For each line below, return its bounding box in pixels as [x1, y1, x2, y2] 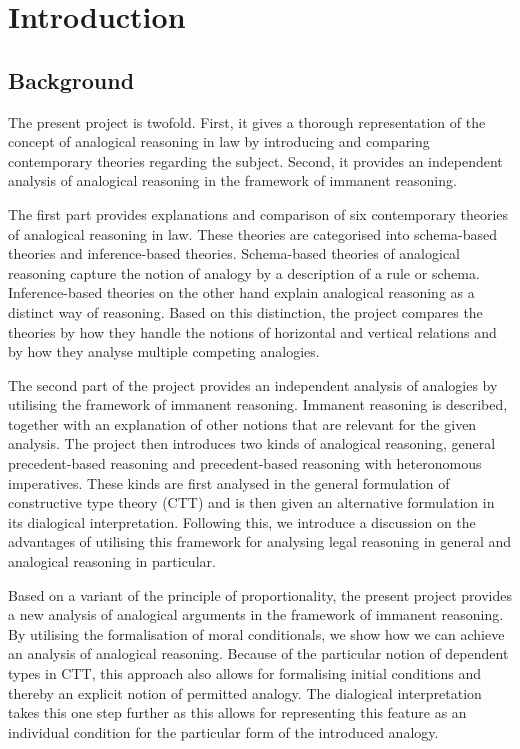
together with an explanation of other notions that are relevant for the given [8, 413, 477, 434]
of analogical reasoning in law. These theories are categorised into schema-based [8, 223, 498, 244]
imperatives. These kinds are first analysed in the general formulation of [8, 472, 450, 493]
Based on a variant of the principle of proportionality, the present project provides [8, 584, 512, 605]
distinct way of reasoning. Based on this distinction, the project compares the [8, 301, 483, 322]
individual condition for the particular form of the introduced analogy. [8, 721, 439, 742]
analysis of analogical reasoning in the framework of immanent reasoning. [8, 170, 457, 191]
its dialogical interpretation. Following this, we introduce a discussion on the [8, 511, 476, 532]
